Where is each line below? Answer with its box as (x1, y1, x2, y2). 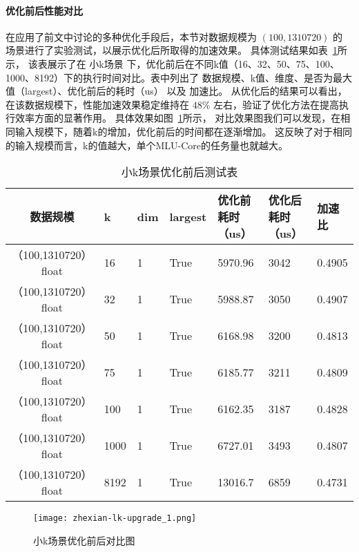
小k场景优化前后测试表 (121, 164, 238, 180)
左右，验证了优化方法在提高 (213, 97, 340, 111)
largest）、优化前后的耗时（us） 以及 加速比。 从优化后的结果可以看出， (24, 84, 347, 98)
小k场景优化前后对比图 (33, 533, 135, 547)
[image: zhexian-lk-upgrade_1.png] (33, 513, 197, 524)
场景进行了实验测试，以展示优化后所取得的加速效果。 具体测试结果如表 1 (6, 43, 338, 57)
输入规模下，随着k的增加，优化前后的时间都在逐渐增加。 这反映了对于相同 (14, 124, 353, 138)
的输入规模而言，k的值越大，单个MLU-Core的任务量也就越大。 (6, 137, 288, 152)
